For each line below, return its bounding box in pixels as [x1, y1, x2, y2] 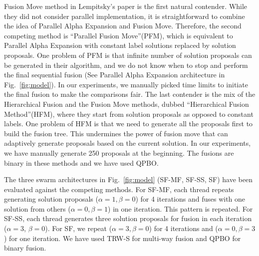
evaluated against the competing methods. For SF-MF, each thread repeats [4, 184, 234, 194]
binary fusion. [4, 243, 46, 253]
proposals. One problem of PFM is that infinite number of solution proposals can [4, 49, 252, 60]
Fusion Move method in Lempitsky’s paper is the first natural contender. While [4, 1, 248, 11]
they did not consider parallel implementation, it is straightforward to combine [4, 10, 245, 21]
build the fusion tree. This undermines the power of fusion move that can [4, 128, 228, 138]
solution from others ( [4, 203, 71, 214]
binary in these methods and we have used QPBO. [4, 157, 159, 168]
